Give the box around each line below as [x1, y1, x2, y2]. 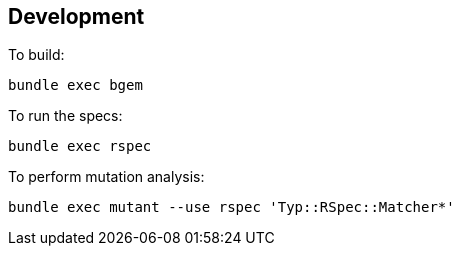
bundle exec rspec [8, 138, 152, 155]
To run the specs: [8, 107, 123, 125]
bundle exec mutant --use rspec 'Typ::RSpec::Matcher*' [8, 199, 455, 216]
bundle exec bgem [8, 77, 143, 94]
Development [8, 4, 145, 29]
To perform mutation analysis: [8, 168, 205, 186]
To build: [8, 46, 65, 64]
